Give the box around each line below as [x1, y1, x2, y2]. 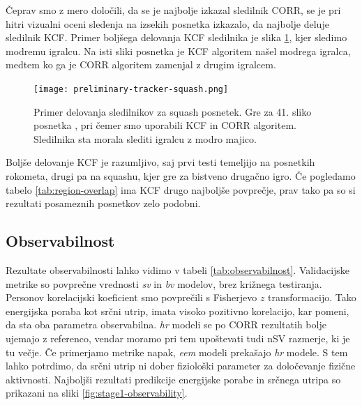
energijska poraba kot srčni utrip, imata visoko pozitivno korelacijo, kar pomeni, [6, 303, 349, 318]
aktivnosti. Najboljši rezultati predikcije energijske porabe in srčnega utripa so [6, 372, 341, 386]
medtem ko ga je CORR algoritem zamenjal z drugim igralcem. [6, 57, 276, 72]
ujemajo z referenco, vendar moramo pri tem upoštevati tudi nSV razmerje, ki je [6, 330, 350, 345]
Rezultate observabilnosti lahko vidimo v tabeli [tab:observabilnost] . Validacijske [6, 262, 350, 277]
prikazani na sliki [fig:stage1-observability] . [6, 385, 188, 400]
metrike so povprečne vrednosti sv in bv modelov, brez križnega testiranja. [6, 276, 322, 291]
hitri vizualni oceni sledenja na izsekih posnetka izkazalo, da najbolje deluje [6, 16, 329, 31]
